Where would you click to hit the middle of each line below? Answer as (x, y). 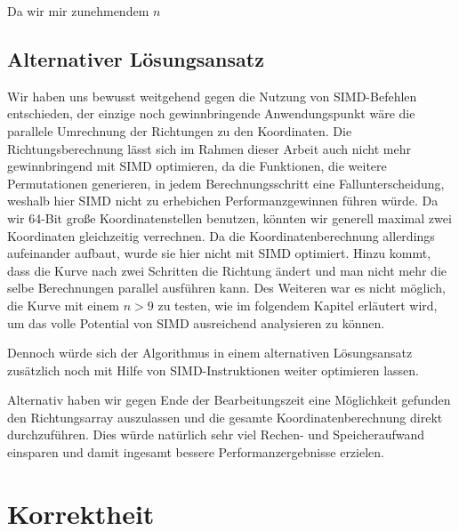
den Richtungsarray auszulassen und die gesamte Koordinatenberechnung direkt (225, 417)
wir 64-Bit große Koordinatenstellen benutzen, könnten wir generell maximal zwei (229, 217)
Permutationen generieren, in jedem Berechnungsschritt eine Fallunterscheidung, (226, 183)
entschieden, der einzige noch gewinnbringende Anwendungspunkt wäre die (211, 113)
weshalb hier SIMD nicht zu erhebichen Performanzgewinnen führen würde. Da (223, 201)
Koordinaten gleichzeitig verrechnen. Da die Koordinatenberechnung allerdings (221, 235)
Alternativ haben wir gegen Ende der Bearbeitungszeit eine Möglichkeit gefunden (229, 400)
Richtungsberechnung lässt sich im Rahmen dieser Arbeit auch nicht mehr (209, 148)
